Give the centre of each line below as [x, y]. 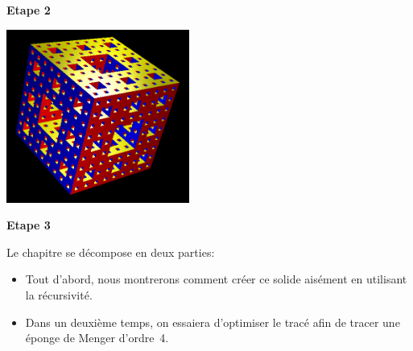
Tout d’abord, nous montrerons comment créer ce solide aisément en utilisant [216, 279]
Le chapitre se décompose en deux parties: [111, 252]
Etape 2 [29, 10]
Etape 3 [29, 225]
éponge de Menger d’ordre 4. [97, 338]
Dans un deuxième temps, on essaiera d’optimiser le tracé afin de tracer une [213, 322]
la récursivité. [59, 295]
